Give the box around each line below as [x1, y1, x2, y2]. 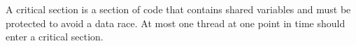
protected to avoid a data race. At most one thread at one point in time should [6, 15, 346, 30]
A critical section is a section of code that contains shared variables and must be [6, 2, 351, 16]
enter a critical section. [6, 29, 104, 44]
